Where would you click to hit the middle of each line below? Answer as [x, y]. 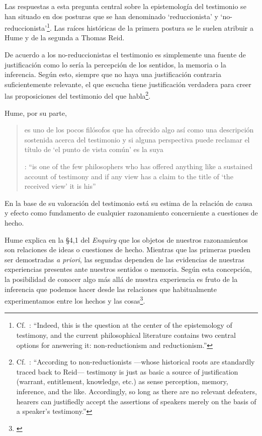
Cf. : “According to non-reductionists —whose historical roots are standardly [136, 362]
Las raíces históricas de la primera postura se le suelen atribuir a [154, 27]
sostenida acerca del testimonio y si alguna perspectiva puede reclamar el [137, 139]
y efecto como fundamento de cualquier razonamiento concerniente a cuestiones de [131, 213]
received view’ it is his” [60, 186]
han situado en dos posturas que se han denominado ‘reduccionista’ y [111, 16]
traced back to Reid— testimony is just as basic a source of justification [127, 371]
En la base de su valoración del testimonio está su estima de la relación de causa [128, 203]
